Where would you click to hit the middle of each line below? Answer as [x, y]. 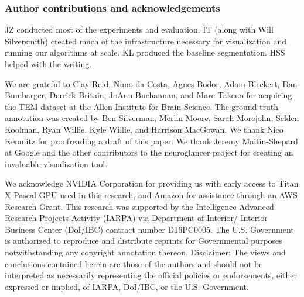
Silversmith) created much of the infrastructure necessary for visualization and [146, 41]
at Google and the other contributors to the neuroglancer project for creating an [149, 152]
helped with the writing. [48, 64]
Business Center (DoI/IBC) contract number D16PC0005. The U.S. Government [149, 229]
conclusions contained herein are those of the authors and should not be [134, 263]
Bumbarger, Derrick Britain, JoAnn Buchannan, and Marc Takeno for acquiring [148, 95]
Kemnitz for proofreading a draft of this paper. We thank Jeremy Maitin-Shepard [151, 141]
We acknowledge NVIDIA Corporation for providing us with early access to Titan [152, 183]
